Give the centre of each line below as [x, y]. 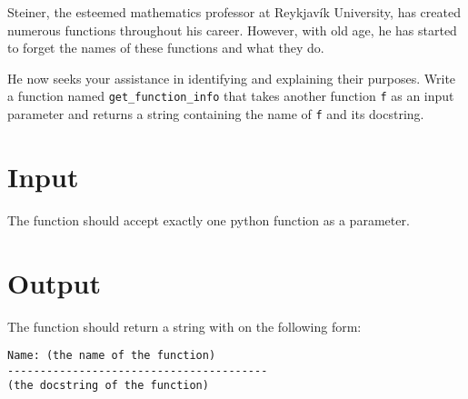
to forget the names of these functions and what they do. [166, 48]
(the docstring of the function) [108, 386]
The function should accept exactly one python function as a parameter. [209, 219]
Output [54, 282]
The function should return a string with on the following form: [184, 326]
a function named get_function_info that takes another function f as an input [231, 96]
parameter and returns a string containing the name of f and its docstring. [216, 114]
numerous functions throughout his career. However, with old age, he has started [232, 30]
